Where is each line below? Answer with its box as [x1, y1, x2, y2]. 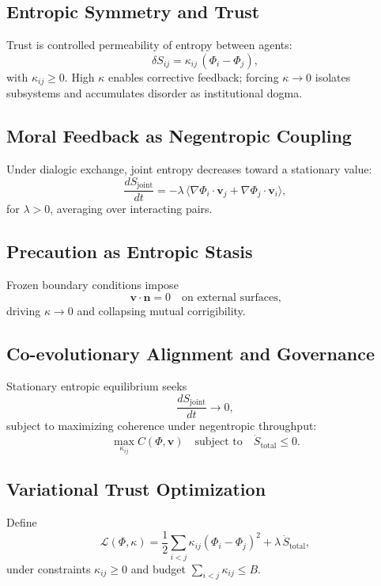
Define [6, 514, 37, 531]
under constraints [6, 560, 91, 576]
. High [64, 68, 95, 85]
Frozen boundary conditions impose [6, 276, 179, 292]
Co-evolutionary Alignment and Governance [6, 341, 375, 365]
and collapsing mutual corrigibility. [77, 302, 246, 318]
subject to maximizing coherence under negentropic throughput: [6, 417, 317, 434]
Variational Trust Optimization [6, 477, 266, 501]
